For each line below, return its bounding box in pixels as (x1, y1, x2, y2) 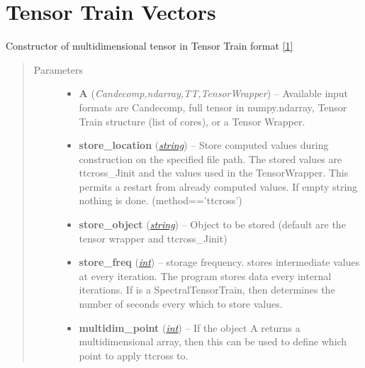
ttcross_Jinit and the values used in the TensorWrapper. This (79, 165, 349, 180)
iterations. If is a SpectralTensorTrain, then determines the (79, 282, 335, 297)
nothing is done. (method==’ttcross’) (79, 193, 242, 208)
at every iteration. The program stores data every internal (79, 268, 332, 283)
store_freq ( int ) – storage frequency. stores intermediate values (79, 255, 360, 269)
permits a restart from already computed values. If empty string (79, 179, 358, 194)
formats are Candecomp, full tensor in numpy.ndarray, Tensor (79, 99, 347, 114)
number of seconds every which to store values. (79, 296, 283, 311)
